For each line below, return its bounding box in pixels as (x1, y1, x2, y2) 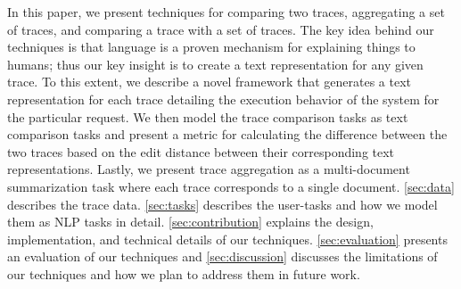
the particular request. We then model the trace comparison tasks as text (7, 107, 408, 126)
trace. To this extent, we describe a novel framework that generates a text (7, 72, 412, 91)
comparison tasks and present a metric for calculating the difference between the (7, 125, 448, 144)
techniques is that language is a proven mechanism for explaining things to (7, 37, 416, 56)
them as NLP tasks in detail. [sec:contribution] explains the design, (7, 212, 374, 231)
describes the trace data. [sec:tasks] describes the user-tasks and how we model (7, 194, 438, 213)
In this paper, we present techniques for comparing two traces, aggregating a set (7, 3, 445, 21)
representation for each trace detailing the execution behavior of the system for (7, 89, 440, 108)
